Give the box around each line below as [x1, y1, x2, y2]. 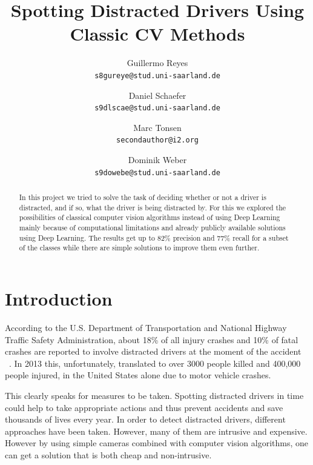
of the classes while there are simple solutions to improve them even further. [19, 243, 260, 253]
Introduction [5, 286, 113, 311]
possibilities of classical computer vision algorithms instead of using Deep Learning [19, 212, 280, 222]
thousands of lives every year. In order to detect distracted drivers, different [5, 413, 286, 426]
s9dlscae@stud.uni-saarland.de [94, 104, 220, 113]
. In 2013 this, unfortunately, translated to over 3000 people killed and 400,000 [9, 356, 301, 369]
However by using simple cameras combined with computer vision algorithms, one [5, 437, 309, 449]
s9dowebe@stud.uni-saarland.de [94, 168, 220, 177]
